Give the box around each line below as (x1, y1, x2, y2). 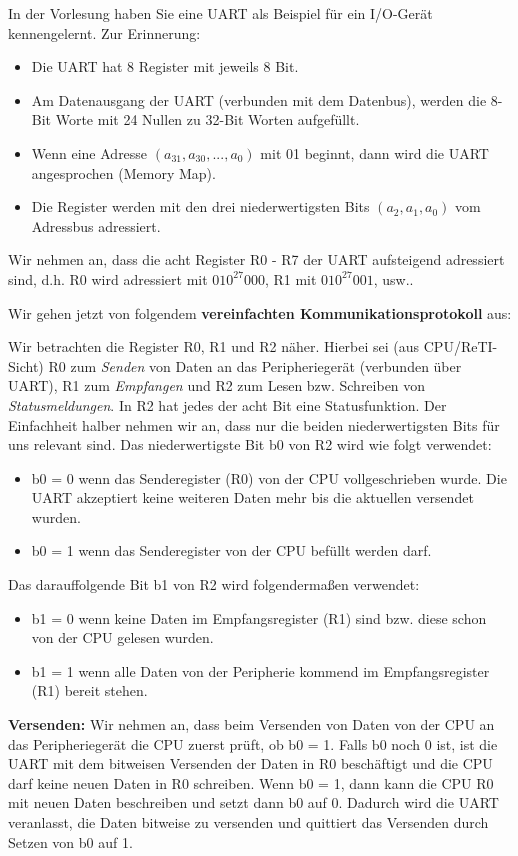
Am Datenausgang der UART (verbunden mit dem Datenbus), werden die (31, 89, 487, 110)
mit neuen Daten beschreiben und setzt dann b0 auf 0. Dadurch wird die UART (8, 792, 499, 813)
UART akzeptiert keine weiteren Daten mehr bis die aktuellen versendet (31, 487, 474, 508)
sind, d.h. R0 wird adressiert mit (8, 268, 208, 289)
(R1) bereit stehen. (31, 680, 148, 701)
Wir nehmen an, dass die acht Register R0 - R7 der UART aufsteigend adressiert (8, 249, 505, 270)
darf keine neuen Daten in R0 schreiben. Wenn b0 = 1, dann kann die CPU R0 (8, 772, 494, 793)
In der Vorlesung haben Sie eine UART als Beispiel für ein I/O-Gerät (8, 3, 433, 23)
